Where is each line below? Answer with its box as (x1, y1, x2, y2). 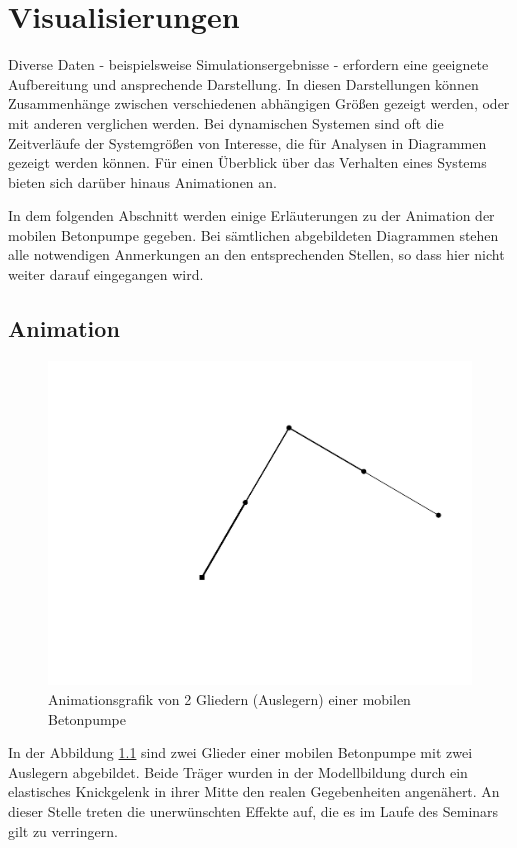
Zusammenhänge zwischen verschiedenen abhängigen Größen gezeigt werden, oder (8, 93, 510, 114)
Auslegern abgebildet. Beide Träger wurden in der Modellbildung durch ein (8, 761, 468, 782)
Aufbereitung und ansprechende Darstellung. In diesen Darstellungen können (8, 73, 479, 94)
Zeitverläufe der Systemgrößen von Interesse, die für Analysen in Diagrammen (8, 132, 487, 153)
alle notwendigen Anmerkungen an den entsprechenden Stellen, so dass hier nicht (8, 244, 505, 265)
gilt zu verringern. (8, 820, 118, 841)
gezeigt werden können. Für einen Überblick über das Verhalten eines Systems (8, 152, 487, 173)
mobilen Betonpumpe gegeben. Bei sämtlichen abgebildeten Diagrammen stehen (8, 224, 499, 245)
